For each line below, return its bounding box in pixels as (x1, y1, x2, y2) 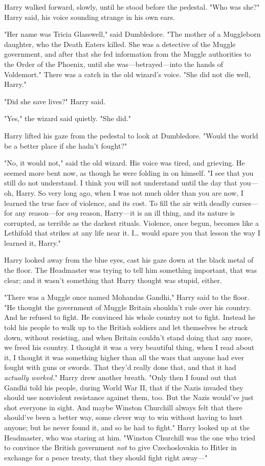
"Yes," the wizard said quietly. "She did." (4, 113, 131, 124)
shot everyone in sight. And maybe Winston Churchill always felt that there (4, 402, 242, 412)
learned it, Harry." (4, 237, 61, 248)
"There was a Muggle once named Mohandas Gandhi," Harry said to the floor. (4, 292, 250, 302)
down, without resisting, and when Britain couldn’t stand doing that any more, (4, 332, 253, 342)
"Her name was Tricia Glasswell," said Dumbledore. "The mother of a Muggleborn (4, 29, 261, 39)
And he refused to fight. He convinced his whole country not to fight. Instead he (4, 312, 256, 322)
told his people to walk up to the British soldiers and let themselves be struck (4, 322, 248, 333)
